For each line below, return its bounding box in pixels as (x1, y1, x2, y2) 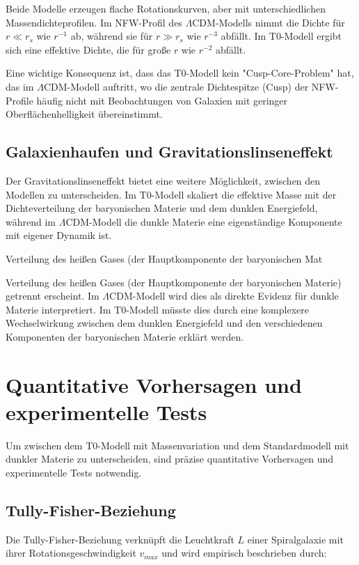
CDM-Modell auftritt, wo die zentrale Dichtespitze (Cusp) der (43, 79, 309, 93)
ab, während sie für (70, 29, 153, 43)
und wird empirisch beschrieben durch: (161, 545, 327, 560)
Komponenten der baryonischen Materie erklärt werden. (6, 329, 244, 343)
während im (6, 214, 56, 229)
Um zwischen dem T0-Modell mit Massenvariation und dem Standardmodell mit (6, 438, 349, 452)
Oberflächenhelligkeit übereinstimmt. (6, 107, 163, 121)
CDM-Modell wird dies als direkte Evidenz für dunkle (109, 288, 339, 303)
